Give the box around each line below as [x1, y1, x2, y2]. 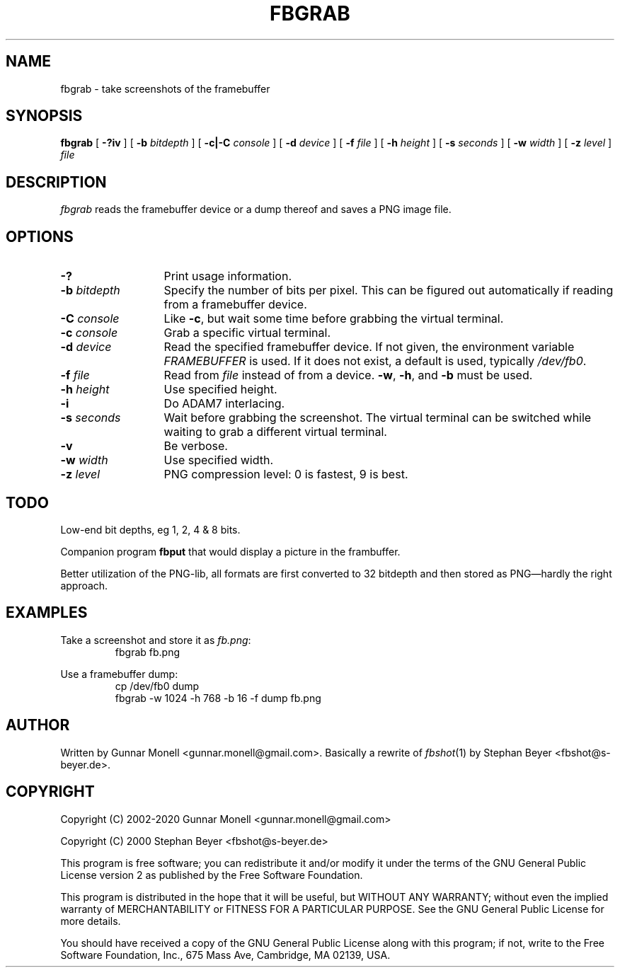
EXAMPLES [6, 604, 88, 622]
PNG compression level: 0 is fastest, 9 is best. [163, 467, 408, 482]
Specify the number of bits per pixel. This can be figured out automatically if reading [163, 283, 614, 298]
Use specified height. [163, 382, 277, 397]
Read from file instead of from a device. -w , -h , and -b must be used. [163, 368, 533, 383]
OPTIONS [6, 227, 74, 246]
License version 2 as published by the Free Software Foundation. [60, 868, 363, 881]
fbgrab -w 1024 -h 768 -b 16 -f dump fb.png [115, 691, 321, 704]
